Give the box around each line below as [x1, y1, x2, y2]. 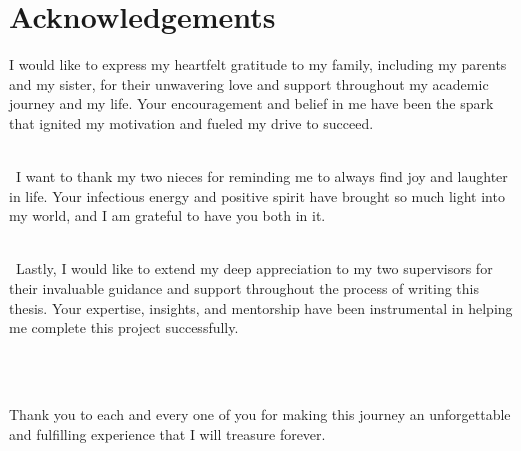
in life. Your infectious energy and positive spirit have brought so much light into [9, 185, 505, 206]
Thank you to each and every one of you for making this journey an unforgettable [9, 404, 511, 425]
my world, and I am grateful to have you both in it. [9, 205, 326, 226]
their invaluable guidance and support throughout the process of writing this [9, 278, 479, 299]
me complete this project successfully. [9, 317, 239, 338]
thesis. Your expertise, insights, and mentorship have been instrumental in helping [9, 297, 513, 318]
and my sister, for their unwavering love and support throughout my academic [9, 73, 489, 94]
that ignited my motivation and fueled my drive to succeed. [9, 112, 374, 133]
